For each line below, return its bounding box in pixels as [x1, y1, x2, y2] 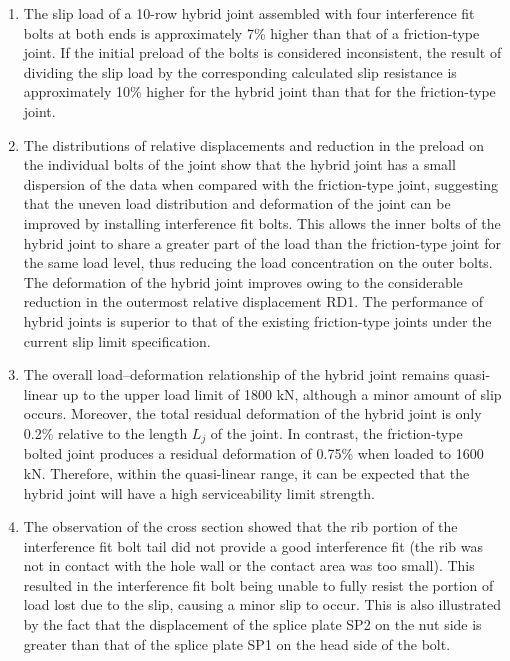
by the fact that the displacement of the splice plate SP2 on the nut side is [23, 614, 482, 635]
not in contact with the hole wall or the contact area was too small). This [23, 555, 475, 576]
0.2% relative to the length [23, 422, 188, 443]
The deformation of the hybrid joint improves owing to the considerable [23, 271, 463, 292]
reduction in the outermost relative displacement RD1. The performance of [23, 291, 484, 312]
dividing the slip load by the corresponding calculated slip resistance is [23, 61, 457, 82]
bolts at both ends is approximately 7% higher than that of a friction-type [23, 22, 480, 43]
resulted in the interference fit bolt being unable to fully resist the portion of [23, 574, 494, 595]
